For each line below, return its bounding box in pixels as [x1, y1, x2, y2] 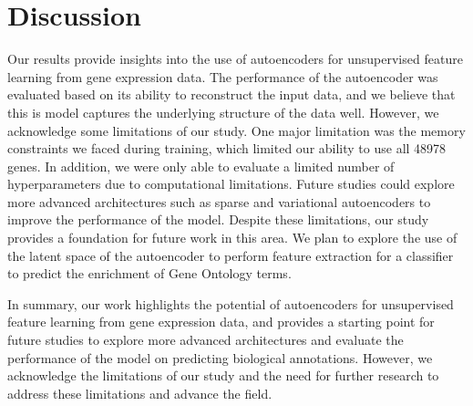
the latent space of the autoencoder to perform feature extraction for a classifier [7, 245, 454, 265]
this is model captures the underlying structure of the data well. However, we [7, 102, 439, 121]
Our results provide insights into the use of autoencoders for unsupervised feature [7, 49, 463, 68]
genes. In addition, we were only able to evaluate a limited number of [7, 156, 395, 175]
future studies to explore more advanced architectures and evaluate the [7, 330, 404, 349]
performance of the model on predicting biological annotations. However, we [7, 348, 433, 367]
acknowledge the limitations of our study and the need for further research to [7, 366, 439, 385]
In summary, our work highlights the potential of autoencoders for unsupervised [7, 294, 454, 313]
